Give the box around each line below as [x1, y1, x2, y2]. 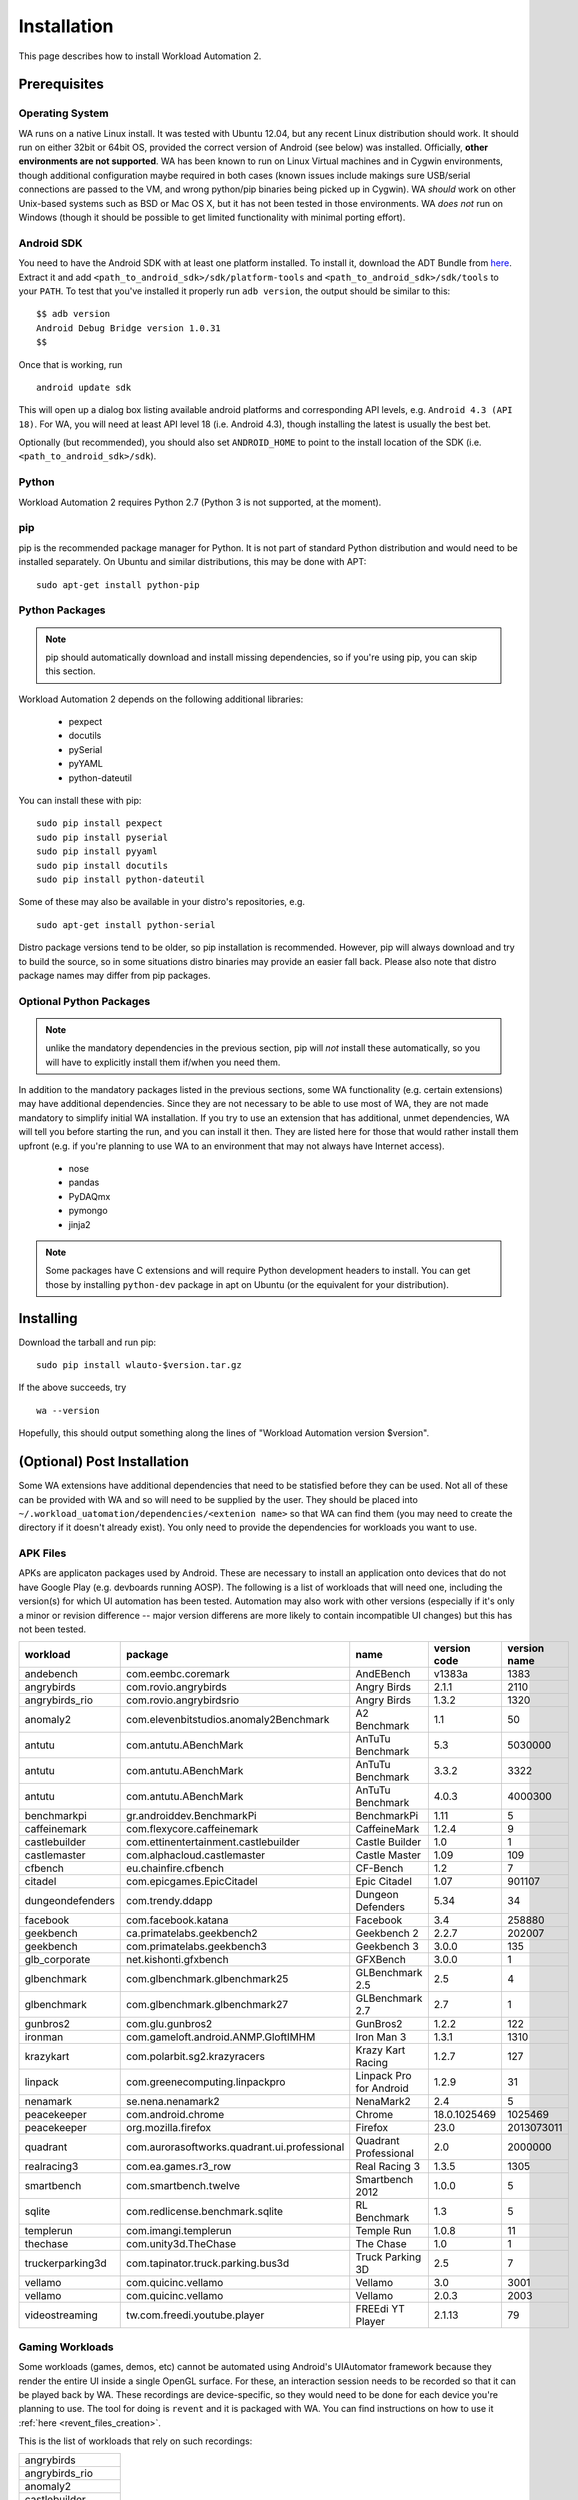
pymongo [68, 1205, 109, 1217]
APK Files [18, 1546, 67, 1560]
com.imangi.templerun [126, 2224, 232, 2238]
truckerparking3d [24, 2256, 107, 2270]
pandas [68, 1176, 100, 1189]
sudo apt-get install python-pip [36, 579, 200, 590]
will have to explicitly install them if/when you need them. [45, 1056, 281, 1068]
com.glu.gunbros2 [126, 2017, 213, 2031]
